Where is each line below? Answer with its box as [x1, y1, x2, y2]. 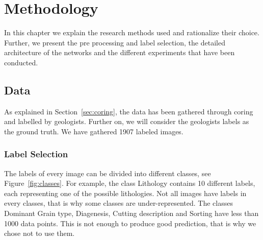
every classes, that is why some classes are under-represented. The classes [4, 198, 233, 208]
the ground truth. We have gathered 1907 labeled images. [4, 126, 183, 136]
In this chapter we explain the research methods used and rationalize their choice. [4, 27, 259, 38]
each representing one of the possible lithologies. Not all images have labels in [4, 187, 247, 198]
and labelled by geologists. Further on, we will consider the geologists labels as [4, 116, 249, 127]
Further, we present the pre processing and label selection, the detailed [4, 37, 225, 47]
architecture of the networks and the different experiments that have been [4, 47, 235, 58]
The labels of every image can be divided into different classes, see [4, 167, 211, 178]
